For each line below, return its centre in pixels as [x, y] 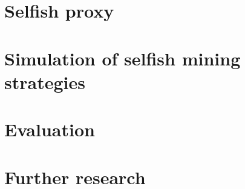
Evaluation [50, 129]
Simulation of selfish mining [122, 58]
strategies [45, 81]
